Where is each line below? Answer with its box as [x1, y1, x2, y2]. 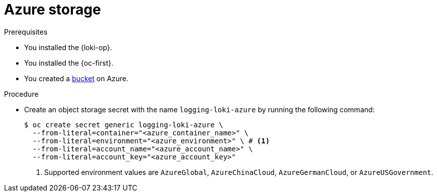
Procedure [4, 89, 39, 98]
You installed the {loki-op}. [24, 43, 113, 52]
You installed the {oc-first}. [24, 58, 114, 67]
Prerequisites [4, 27, 48, 36]
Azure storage [4, 1, 101, 18]
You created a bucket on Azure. [24, 74, 129, 83]
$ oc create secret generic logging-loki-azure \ [24, 120, 224, 129]
